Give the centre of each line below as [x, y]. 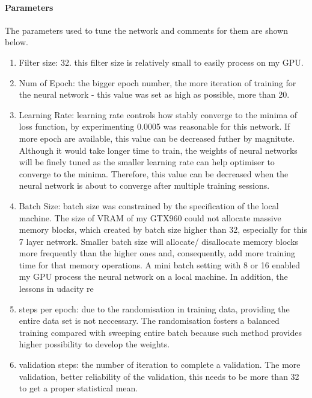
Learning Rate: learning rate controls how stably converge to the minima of [158, 114]
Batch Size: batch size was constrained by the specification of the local [149, 205]
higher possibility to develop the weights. [94, 344]
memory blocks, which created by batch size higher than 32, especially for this [163, 229]
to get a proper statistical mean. [78, 388]
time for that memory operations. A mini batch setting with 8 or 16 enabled [160, 264]
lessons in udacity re [56, 289]
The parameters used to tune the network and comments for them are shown [147, 30]
